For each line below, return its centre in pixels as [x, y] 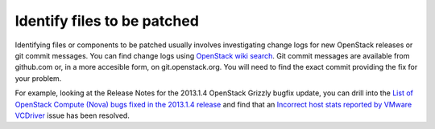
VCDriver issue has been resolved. [72, 115]
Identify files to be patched [107, 21]
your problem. [38, 78]
